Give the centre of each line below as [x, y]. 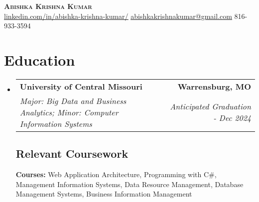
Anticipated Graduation [210, 106]
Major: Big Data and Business [73, 101]
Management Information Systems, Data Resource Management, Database [129, 184]
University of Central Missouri [81, 86]
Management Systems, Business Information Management [104, 194]
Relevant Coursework [72, 153]
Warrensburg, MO [214, 86]
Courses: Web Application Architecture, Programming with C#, [116, 174]
